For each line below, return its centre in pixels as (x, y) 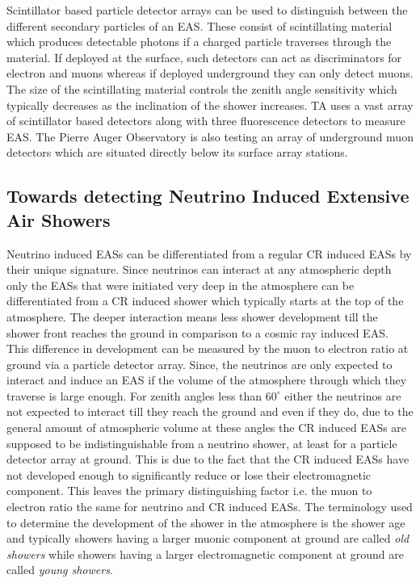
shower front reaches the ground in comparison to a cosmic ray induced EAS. (197, 332)
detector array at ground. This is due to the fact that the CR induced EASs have (208, 459)
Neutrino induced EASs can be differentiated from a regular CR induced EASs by (209, 253)
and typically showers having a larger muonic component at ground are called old (208, 538)
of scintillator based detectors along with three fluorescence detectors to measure (206, 121)
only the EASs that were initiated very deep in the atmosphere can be (181, 285)
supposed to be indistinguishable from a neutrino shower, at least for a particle (202, 443)
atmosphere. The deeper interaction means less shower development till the (192, 316)
